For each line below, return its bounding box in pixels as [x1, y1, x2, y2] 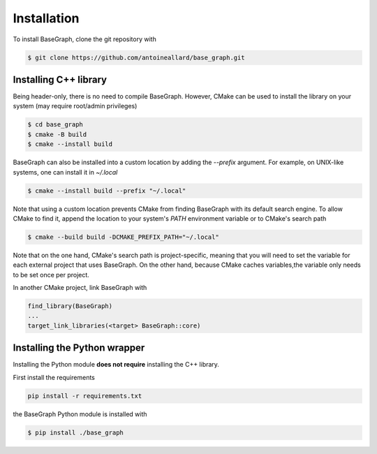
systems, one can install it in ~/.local [13, 168, 118, 176]
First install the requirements [13, 373, 96, 381]
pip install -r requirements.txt [27, 392, 142, 400]
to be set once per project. [13, 270, 90, 279]
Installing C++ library [13, 73, 108, 85]
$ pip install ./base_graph [27, 428, 124, 437]
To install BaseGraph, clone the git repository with [13, 35, 156, 43]
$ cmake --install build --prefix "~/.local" [27, 186, 186, 195]
